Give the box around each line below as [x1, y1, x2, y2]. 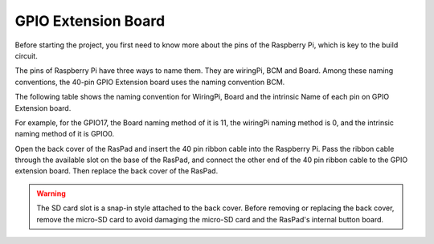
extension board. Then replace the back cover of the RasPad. [14, 166, 219, 176]
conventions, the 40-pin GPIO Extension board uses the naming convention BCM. [14, 77, 285, 87]
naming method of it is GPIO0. [14, 129, 115, 139]
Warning [36, 189, 66, 198]
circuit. [14, 51, 38, 60]
